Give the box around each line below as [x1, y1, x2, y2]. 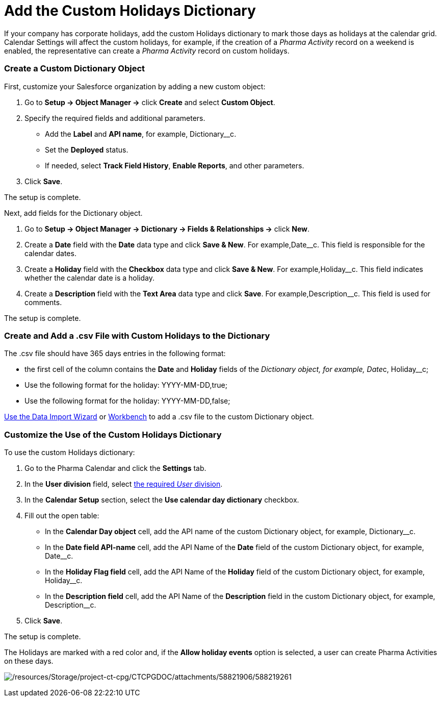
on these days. [4, 657, 54, 665]
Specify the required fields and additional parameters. [24, 113, 205, 122]
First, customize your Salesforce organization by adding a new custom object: [4, 82, 266, 91]
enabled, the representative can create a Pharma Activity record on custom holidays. [4, 46, 290, 55]
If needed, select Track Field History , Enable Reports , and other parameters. [45, 161, 304, 170]
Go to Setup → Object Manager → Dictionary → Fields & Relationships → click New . [24, 224, 310, 233]
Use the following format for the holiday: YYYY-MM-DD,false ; [24, 396, 230, 406]
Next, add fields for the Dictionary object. [4, 208, 143, 217]
